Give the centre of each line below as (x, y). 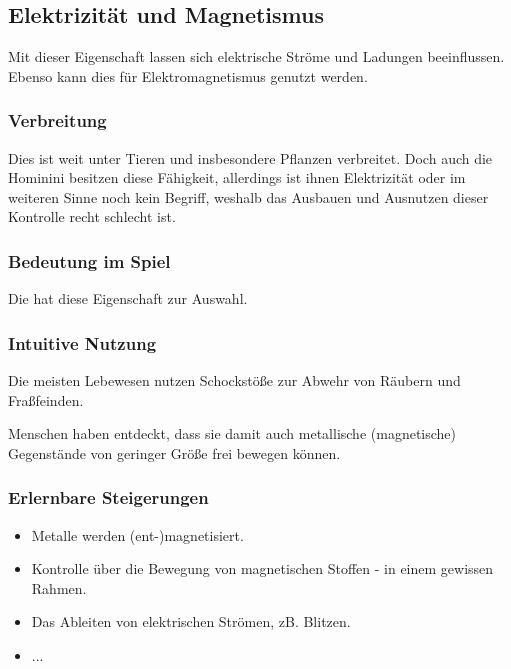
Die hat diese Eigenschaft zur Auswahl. (128, 298)
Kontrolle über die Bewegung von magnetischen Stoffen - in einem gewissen (262, 568)
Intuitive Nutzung (82, 342)
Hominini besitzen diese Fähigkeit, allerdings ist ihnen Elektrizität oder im (237, 177)
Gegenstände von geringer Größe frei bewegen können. (174, 452)
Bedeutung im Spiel (89, 260)
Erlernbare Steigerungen (108, 497)
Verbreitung (57, 120)
